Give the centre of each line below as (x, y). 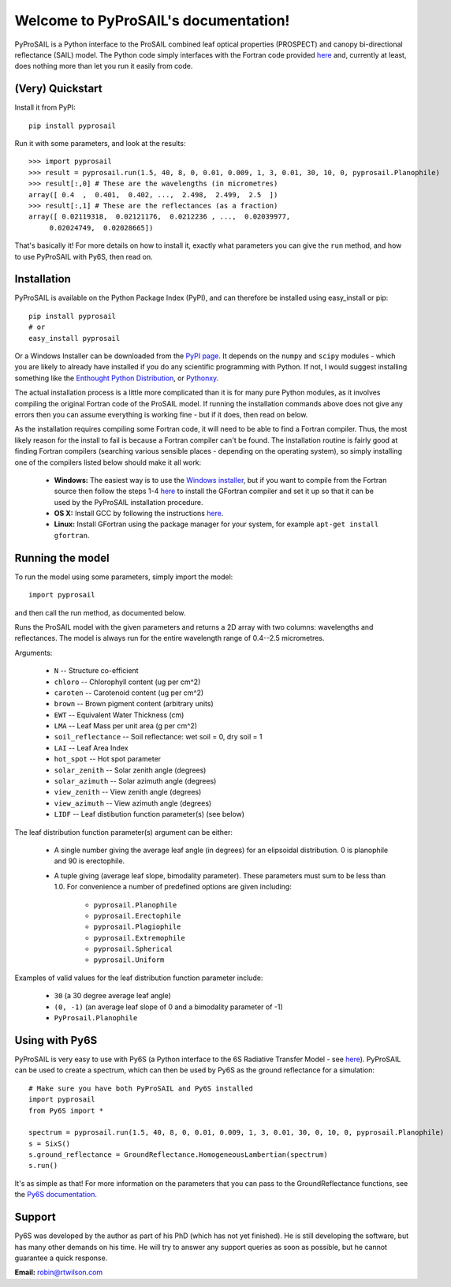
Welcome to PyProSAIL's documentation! (152, 21)
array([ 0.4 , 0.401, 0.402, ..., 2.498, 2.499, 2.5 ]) (153, 195)
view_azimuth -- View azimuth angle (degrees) (133, 803)
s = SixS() (50, 1143)
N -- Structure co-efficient (96, 671)
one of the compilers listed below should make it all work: (108, 462)
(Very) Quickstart (58, 89)
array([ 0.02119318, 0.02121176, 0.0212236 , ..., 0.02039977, (160, 217)
